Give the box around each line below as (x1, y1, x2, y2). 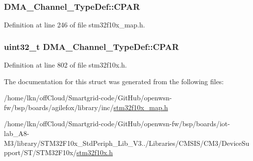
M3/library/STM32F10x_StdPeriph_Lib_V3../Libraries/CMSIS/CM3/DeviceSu (4, 138, 250, 148)
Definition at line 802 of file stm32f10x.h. (4, 60, 127, 70)
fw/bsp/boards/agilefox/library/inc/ (4, 102, 114, 112)
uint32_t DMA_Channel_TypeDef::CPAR (4, 40, 179, 52)
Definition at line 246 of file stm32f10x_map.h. (4, 20, 145, 30)
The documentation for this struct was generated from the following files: (4, 76, 224, 86)
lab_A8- (4, 128, 29, 138)
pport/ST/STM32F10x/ (4, 147, 77, 158)
